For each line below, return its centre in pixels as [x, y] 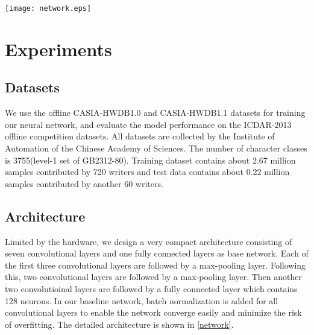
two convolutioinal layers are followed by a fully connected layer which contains [151, 288]
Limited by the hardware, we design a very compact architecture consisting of [149, 241]
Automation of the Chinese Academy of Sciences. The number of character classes [156, 148]
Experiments [58, 49]
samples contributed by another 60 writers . [84, 183]
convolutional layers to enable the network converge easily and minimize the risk [153, 312]
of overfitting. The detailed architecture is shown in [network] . [119, 324]
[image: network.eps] [48, 8]
